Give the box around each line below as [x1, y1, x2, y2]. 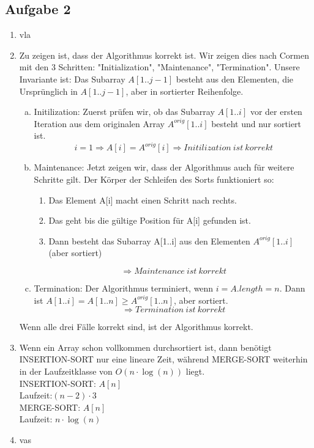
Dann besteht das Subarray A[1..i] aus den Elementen [48, 234, 250, 247]
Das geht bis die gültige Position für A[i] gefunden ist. [48, 214, 251, 227]
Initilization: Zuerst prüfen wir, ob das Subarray [34, 105, 215, 118]
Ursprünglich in [19, 84, 78, 97]
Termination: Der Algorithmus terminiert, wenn [34, 282, 214, 295]
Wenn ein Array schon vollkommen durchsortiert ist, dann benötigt [19, 340, 272, 353]
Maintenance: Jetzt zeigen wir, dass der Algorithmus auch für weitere [34, 161, 294, 174]
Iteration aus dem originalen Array [34, 117, 165, 130]
